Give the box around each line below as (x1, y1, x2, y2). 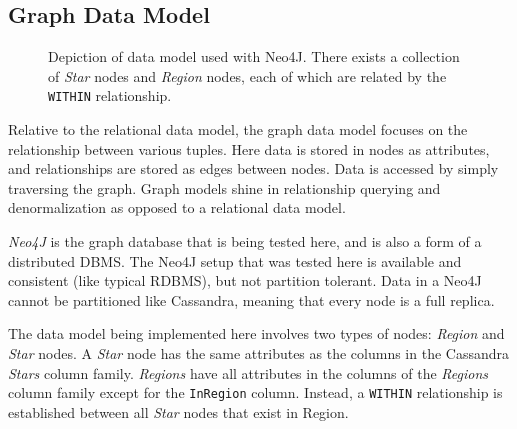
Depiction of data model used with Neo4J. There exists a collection (48, 46, 460, 67)
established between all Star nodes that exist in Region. (8, 401, 349, 422)
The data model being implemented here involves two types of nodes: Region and (8, 323, 505, 344)
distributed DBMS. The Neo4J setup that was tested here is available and (8, 250, 462, 271)
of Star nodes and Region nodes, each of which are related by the (48, 65, 447, 86)
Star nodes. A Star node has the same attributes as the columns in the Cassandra (8, 342, 509, 363)
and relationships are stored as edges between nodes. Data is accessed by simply (8, 158, 499, 179)
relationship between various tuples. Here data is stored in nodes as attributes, (8, 138, 490, 159)
